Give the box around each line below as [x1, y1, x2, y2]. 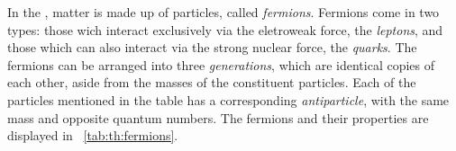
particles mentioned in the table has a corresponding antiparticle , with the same [7, 90, 450, 109]
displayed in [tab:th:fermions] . [7, 126, 178, 145]
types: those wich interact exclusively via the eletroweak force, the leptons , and [7, 20, 443, 39]
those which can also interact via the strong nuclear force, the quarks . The [7, 38, 417, 57]
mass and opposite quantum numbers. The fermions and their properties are [7, 108, 429, 127]
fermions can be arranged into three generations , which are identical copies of [7, 55, 435, 74]
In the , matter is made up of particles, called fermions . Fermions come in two [7, 3, 440, 21]
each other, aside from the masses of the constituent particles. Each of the [7, 73, 416, 92]
